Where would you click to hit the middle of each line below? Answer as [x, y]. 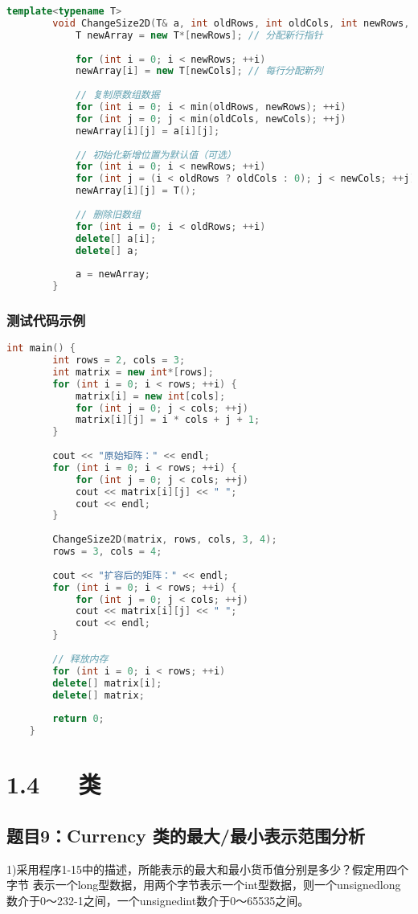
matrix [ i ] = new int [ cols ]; [150, 396]
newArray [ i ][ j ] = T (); [136, 191]
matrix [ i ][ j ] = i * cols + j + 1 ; [168, 420]
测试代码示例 [46, 320]
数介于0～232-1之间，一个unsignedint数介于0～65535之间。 [158, 900]
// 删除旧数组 [108, 214]
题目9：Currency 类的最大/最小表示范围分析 [186, 835]
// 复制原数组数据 [117, 95]
